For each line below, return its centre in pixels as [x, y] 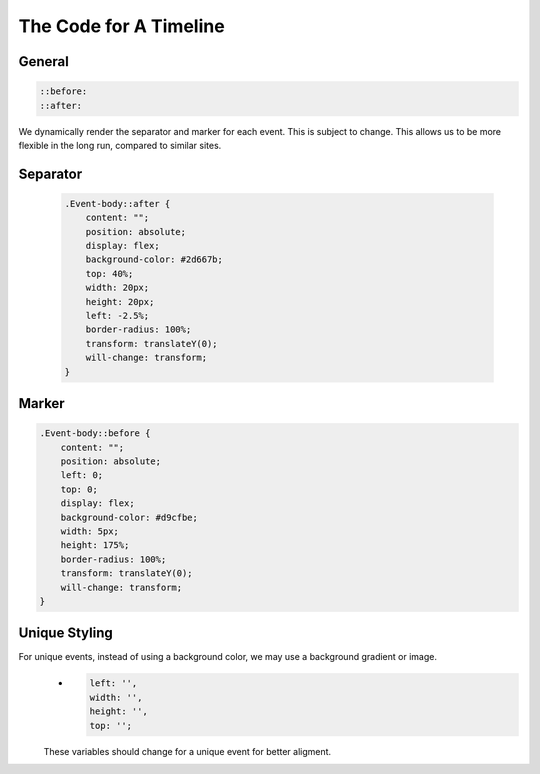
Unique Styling [66, 633]
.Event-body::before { [95, 433]
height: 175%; [95, 545]
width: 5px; [90, 531]
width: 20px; [117, 288]
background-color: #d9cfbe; [129, 517]
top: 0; [79, 489]
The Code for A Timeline [121, 26]
